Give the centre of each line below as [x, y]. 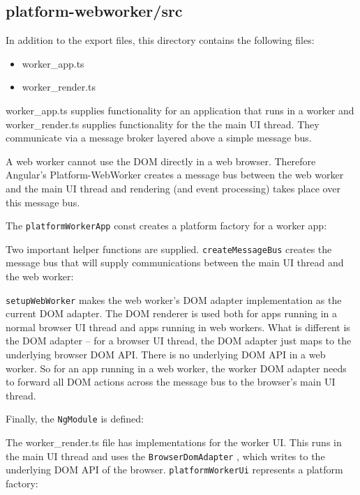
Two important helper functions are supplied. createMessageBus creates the [169, 249]
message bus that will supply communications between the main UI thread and [175, 262]
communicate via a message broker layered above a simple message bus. [159, 138]
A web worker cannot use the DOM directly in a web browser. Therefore [161, 161]
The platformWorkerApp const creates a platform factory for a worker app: [166, 226]
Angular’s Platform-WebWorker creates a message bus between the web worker [175, 175]
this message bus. [43, 202]
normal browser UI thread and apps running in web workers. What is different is [178, 327]
